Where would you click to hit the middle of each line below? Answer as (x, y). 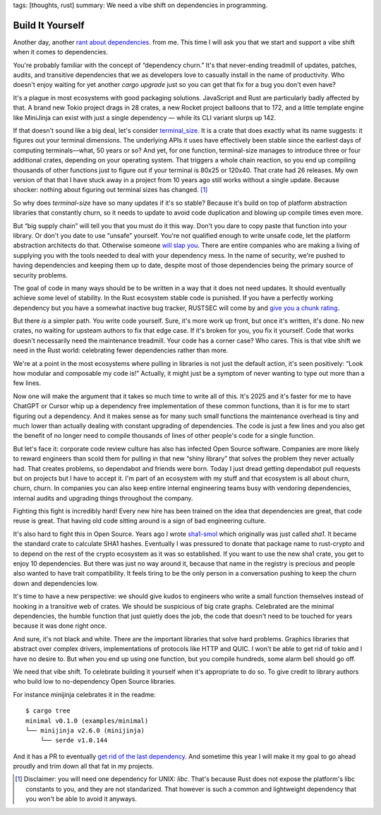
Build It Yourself (49, 25)
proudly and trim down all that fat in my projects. (84, 766)
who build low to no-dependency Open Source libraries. (95, 682)
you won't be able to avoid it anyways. (81, 799)
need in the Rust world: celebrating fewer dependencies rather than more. (121, 350)
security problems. (41, 275)
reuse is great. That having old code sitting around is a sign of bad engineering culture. (139, 521)
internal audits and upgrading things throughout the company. (103, 498)
